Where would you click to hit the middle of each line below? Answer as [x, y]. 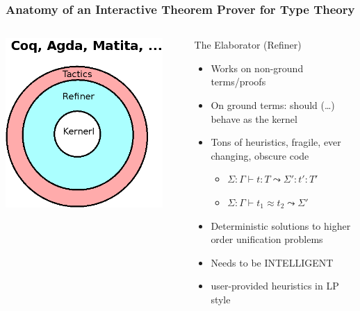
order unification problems [267, 239]
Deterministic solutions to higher [281, 225]
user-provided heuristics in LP [275, 286]
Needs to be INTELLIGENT [272, 262]
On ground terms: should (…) [273, 105]
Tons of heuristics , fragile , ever [276, 142]
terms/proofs [238, 82]
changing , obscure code [260, 155]
